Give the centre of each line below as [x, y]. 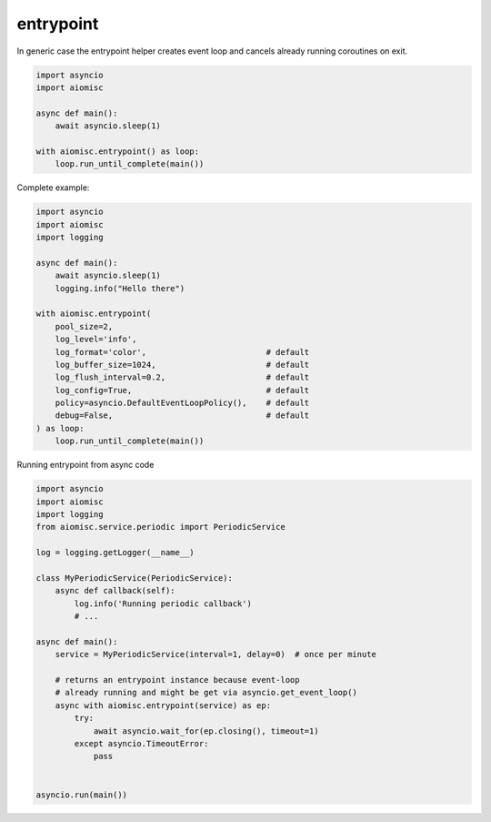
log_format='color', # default [182, 352]
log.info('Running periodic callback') [163, 604]
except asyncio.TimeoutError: [141, 744]
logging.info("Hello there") [120, 288]
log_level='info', [96, 340]
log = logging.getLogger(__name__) [115, 553]
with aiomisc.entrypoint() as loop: [118, 151]
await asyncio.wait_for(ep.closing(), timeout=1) [206, 731]
